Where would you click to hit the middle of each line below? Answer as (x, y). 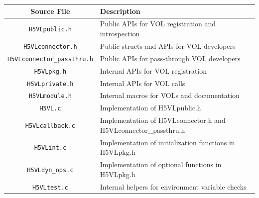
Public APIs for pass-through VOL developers (170, 58)
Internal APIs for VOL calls (142, 83)
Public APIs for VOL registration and (158, 24)
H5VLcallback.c (50, 126)
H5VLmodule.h (50, 96)
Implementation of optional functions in (161, 164)
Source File (50, 11)
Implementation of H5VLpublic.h (150, 108)
